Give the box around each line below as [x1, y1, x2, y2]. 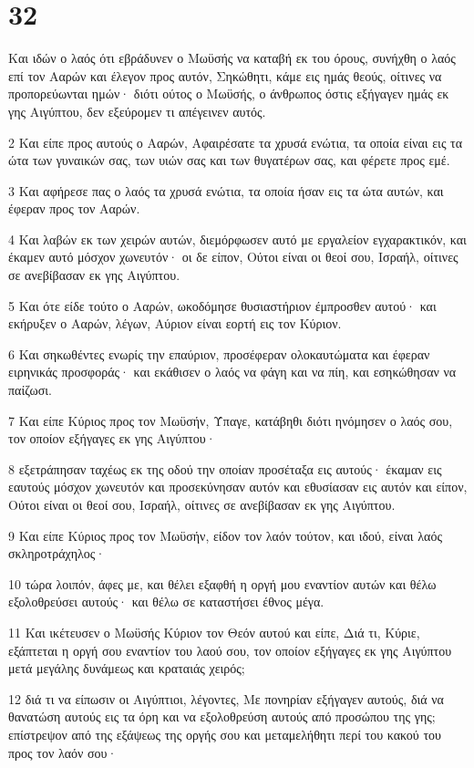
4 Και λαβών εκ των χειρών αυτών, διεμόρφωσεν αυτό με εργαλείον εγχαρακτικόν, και [8, 229, 467, 248]
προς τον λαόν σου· [8, 742, 118, 762]
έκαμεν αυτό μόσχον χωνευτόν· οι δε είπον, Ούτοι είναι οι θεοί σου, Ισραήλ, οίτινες [8, 247, 459, 266]
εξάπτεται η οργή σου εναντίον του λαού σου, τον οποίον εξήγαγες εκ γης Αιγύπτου [8, 640, 452, 659]
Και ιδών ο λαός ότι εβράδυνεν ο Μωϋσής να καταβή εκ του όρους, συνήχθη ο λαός [8, 48, 456, 67]
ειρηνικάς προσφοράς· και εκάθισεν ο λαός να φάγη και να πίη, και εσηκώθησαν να [8, 362, 457, 381]
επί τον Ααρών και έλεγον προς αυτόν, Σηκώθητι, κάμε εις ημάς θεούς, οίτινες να [8, 66, 442, 85]
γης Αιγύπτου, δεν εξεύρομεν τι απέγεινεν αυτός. [8, 101, 266, 120]
